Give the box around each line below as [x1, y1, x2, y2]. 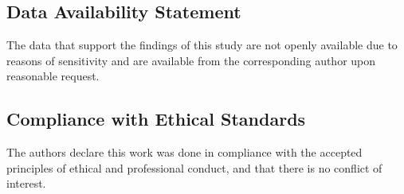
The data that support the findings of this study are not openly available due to [6, 37, 398, 53]
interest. [6, 175, 46, 192]
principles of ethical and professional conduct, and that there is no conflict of [6, 159, 382, 176]
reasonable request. [6, 68, 100, 84]
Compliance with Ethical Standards [6, 107, 306, 131]
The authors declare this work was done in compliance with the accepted [6, 144, 363, 161]
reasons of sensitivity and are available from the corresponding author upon [6, 52, 376, 68]
